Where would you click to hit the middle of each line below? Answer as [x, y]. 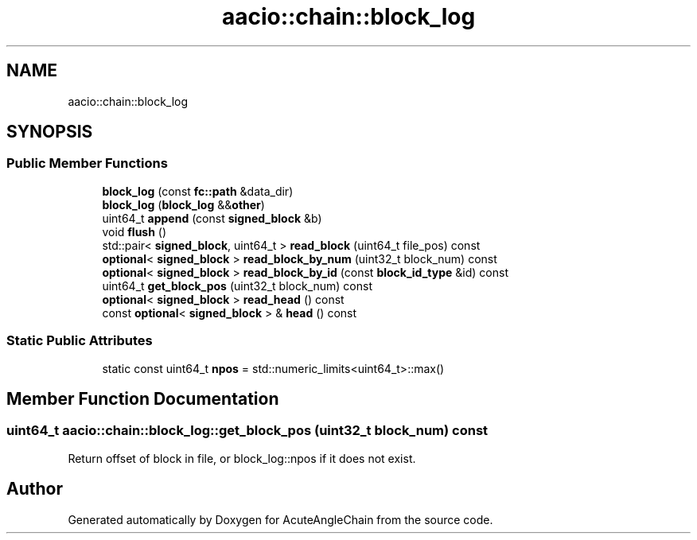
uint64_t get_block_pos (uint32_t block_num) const [237, 286]
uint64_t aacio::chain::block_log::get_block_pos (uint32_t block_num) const [247, 431]
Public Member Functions [87, 163]
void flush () [134, 231]
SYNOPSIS [50, 132]
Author [35, 489]
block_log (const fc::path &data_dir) [198, 191]
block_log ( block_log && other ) [183, 204]
